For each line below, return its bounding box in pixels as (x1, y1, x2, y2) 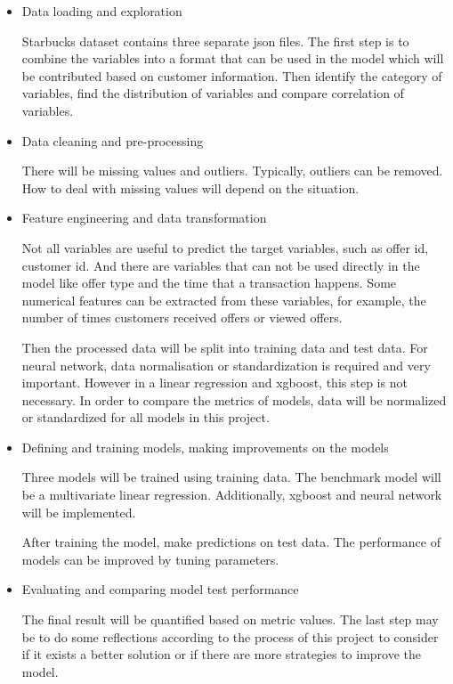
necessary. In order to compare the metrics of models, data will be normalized (21, 390, 447, 409)
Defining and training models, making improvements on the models (21, 437, 389, 456)
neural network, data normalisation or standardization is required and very (21, 355, 431, 374)
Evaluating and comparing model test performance (21, 580, 299, 598)
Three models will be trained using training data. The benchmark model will (21, 468, 441, 486)
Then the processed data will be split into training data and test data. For (21, 338, 428, 356)
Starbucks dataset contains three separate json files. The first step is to (21, 31, 409, 50)
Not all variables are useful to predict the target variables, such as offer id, (21, 238, 429, 256)
